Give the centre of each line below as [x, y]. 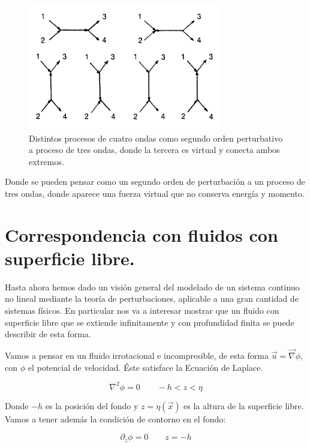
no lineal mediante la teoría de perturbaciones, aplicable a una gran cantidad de [152, 298]
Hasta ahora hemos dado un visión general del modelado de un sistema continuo [152, 286]
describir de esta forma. [48, 334]
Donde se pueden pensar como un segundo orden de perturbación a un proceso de [155, 181]
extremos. [46, 161]
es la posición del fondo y [92, 405]
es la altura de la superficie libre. [244, 405]
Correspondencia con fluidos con [142, 234]
